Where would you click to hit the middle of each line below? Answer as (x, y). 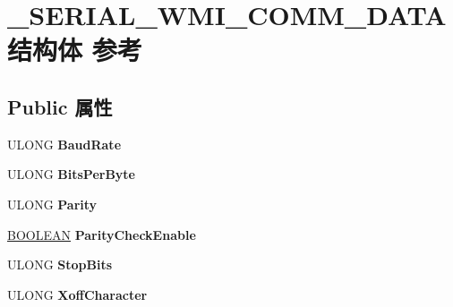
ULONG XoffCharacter (77, 294)
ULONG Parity (52, 204)
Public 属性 (60, 106)
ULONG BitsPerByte (71, 174)
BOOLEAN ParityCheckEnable (102, 234)
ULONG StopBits (60, 264)
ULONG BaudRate (64, 144)
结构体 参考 (75, 50)
